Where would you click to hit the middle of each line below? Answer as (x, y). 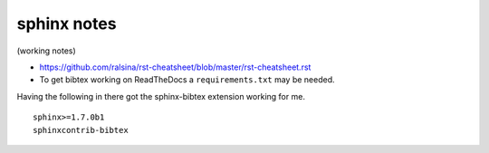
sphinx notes (67, 24)
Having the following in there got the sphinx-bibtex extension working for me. (161, 96)
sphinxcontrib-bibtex (81, 130)
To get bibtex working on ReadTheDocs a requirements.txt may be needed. (187, 80)
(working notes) (46, 51)
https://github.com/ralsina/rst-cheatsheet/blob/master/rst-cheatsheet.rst (175, 67)
